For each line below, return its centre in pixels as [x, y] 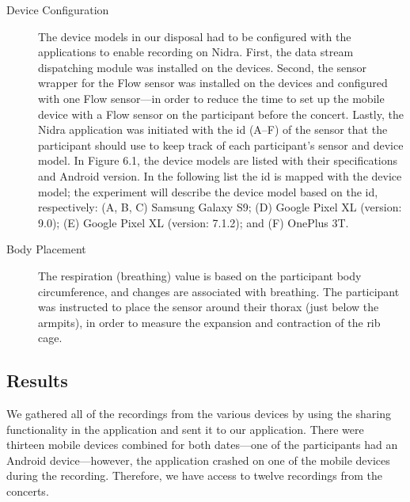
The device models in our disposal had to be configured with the [195, 36]
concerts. [28, 491]
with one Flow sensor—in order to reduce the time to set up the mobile [211, 98]
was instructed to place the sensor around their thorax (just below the [209, 307]
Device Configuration [58, 10]
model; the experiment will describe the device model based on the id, [208, 191]
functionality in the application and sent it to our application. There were [185, 429]
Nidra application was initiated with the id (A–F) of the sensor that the [213, 129]
